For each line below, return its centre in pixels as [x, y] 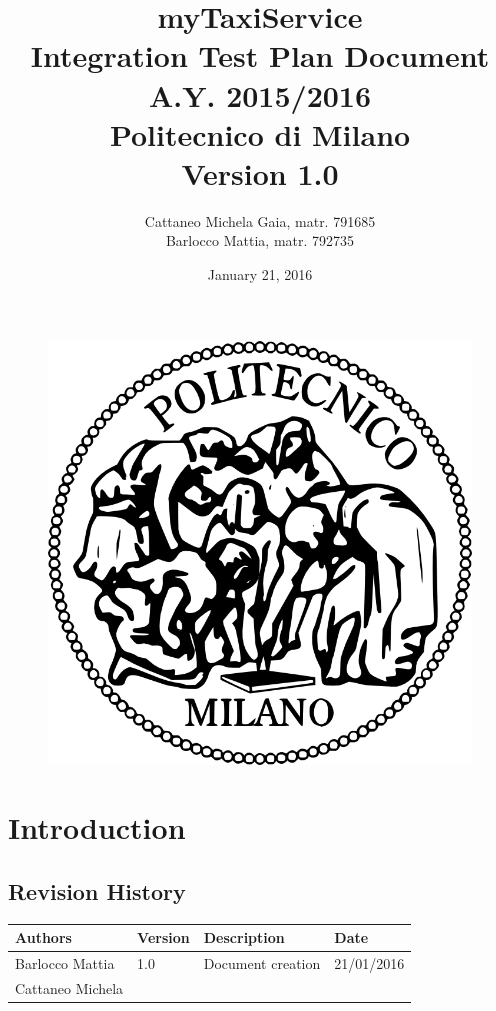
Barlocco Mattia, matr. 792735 [260, 240]
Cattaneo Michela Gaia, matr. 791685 [260, 220]
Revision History [97, 891]
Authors [43, 937]
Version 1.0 [260, 172]
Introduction [97, 827]
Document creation [262, 963]
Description [244, 937]
